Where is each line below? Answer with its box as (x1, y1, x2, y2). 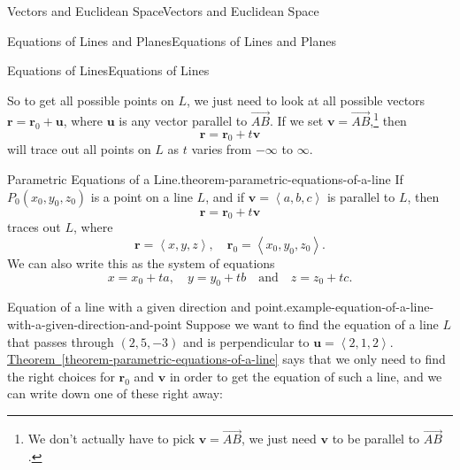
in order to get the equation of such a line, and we (169, 366, 442, 385)
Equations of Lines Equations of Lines (7, 61, 210, 80)
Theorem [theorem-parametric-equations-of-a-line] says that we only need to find (7, 350, 446, 368)
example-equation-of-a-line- (287, 297, 434, 316)
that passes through (7, 332, 114, 351)
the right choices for (7, 366, 115, 385)
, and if (205, 187, 245, 205)
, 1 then (370, 109, 407, 130)
